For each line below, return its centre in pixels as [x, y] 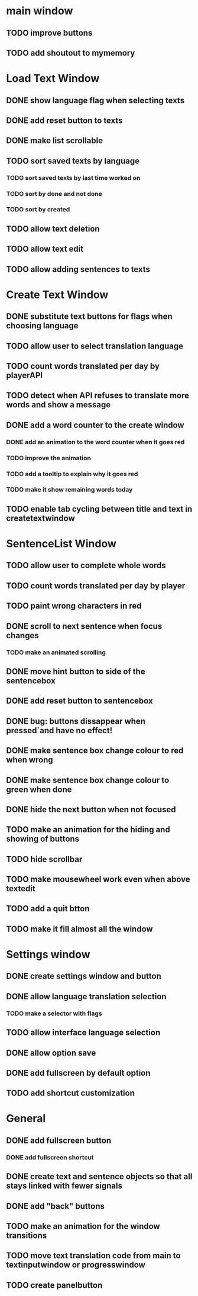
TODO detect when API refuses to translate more [98, 396]
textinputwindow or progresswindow [76, 1265]
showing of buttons [43, 839]
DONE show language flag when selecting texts [95, 100]
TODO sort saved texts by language [73, 161]
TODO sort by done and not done [54, 194]
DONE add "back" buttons [56, 1206]
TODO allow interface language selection [83, 1033]
